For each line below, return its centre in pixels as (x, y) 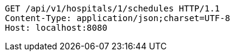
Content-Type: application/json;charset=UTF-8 (118, 18)
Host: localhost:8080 (56, 28)
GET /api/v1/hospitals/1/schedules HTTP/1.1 (113, 8)
